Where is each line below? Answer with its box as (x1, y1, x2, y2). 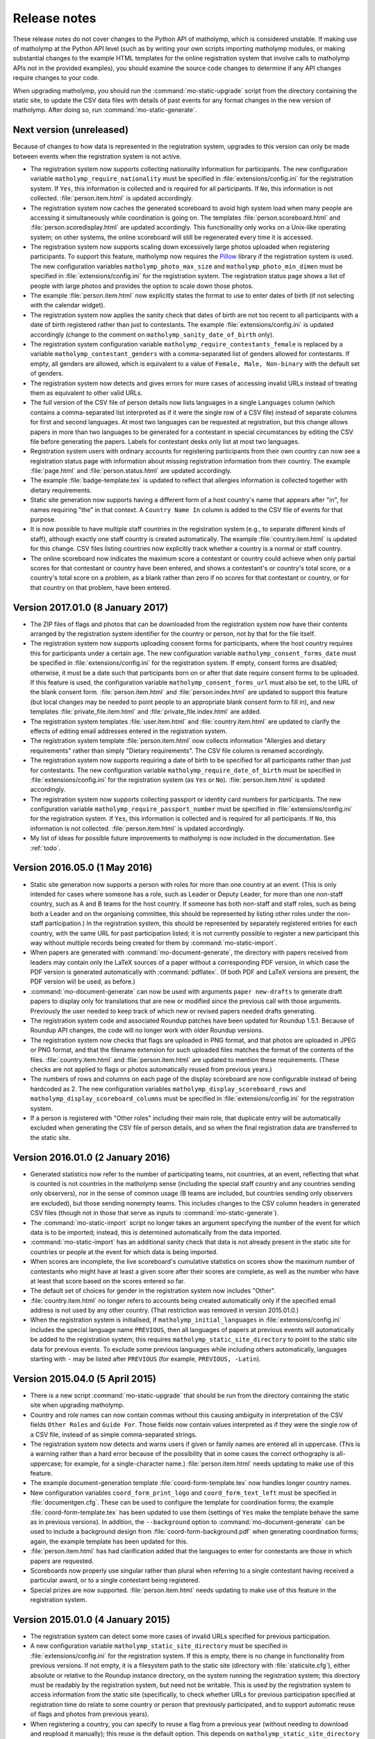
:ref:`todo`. (30, 844, 61, 852)
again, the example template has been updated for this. (30, 1537, 188, 1546)
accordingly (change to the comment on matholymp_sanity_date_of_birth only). (30, 330, 274, 339)
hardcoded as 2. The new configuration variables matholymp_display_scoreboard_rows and (30, 1084, 306, 1093)
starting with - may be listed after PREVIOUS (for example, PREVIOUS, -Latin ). (30, 1355, 261, 1363)
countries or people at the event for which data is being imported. (30, 1247, 218, 1256)
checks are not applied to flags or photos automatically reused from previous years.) (30, 1065, 272, 1073)
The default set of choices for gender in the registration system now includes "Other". (30, 1287, 276, 1295)
